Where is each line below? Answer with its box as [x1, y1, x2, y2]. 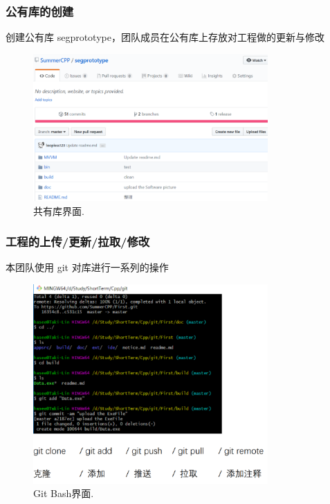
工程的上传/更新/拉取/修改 [6, 233, 150, 250]
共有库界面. [33, 203, 84, 218]
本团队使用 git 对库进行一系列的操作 [6, 260, 169, 275]
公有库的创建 [6, 2, 74, 19]
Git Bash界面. [33, 486, 94, 501]
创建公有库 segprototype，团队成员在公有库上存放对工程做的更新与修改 [6, 30, 324, 44]
